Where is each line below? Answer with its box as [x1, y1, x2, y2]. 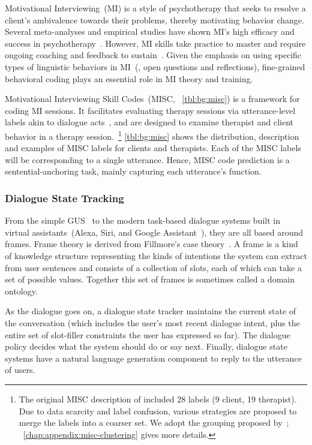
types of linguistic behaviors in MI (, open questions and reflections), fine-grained [5, 60, 305, 73]
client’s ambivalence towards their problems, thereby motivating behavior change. [5, 13, 304, 26]
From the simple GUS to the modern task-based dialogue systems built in [5, 214, 280, 227]
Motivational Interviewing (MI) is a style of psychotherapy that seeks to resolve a [5, 2, 306, 14]
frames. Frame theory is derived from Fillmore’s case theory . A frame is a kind [5, 237, 298, 250]
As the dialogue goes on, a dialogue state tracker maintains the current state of [5, 305, 296, 317]
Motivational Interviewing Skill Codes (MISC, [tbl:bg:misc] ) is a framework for [5, 92, 300, 105]
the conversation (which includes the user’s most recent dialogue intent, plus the [5, 316, 300, 329]
